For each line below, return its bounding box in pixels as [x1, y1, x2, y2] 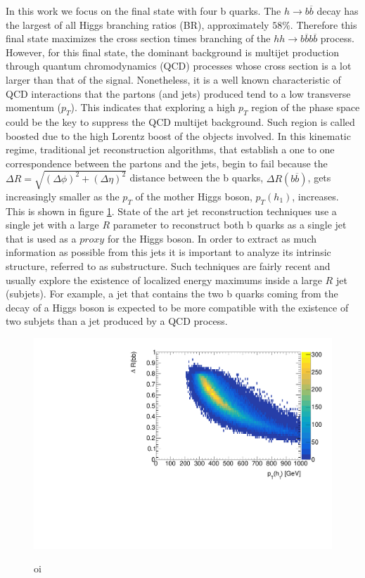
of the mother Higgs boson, [135, 188, 252, 203]
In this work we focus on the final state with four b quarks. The [6, 4, 281, 18]
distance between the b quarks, [129, 170, 264, 185]
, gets [307, 170, 331, 185]
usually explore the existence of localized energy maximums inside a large [6, 272, 322, 287]
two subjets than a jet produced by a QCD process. [6, 314, 228, 328]
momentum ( [6, 100, 61, 115]
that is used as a [6, 231, 77, 245]
